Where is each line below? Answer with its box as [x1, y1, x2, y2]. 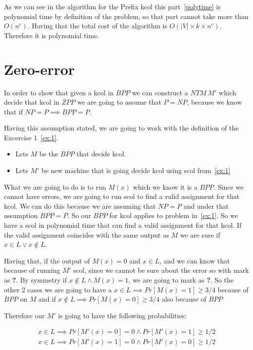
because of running [4, 265, 60, 275]
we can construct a [132, 87, 188, 97]
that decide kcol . [77, 149, 126, 159]
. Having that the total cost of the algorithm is [27, 21, 168, 31]
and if [39, 294, 56, 304]
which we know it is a [133, 181, 198, 192]
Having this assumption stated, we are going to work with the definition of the [4, 123, 239, 133]
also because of [161, 294, 207, 304]
